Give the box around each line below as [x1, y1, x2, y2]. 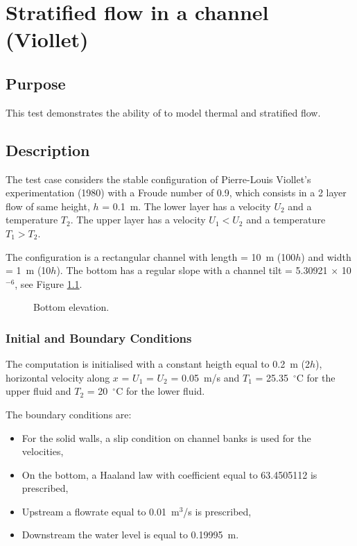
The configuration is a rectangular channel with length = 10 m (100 [6, 249, 296, 264]
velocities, [21, 444, 64, 459]
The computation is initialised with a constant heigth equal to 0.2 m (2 [6, 357, 310, 371]
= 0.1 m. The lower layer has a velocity [102, 198, 271, 213]
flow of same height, [6, 198, 90, 213]
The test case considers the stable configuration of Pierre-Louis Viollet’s [6, 171, 311, 186]
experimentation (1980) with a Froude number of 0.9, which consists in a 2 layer [6, 185, 347, 200]
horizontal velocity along [6, 370, 110, 384]
